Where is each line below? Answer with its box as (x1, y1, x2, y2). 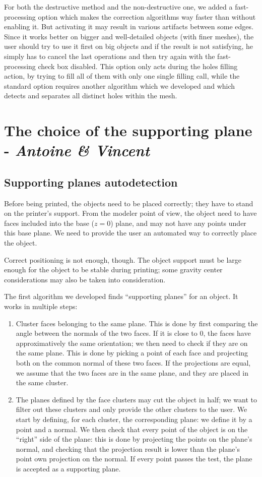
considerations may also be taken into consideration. (4, 274, 166, 284)
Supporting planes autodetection (4, 174, 178, 190)
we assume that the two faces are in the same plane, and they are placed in (16, 367, 248, 378)
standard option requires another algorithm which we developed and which (4, 80, 235, 91)
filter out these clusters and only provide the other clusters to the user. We (16, 404, 247, 414)
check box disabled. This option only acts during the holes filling (38, 61, 238, 71)
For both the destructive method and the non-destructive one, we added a (4, 2, 233, 12)
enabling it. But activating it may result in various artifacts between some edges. (4, 21, 253, 32)
